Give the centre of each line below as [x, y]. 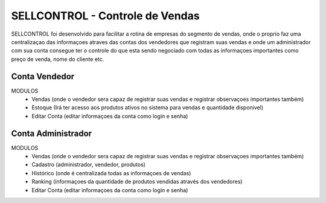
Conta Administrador [52, 133]
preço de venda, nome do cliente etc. [58, 59]
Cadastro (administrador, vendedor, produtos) [89, 165]
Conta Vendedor [43, 76]
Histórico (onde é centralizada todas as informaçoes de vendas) [111, 173]
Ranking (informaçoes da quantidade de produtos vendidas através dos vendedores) [137, 182]
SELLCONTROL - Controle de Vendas [105, 16]
